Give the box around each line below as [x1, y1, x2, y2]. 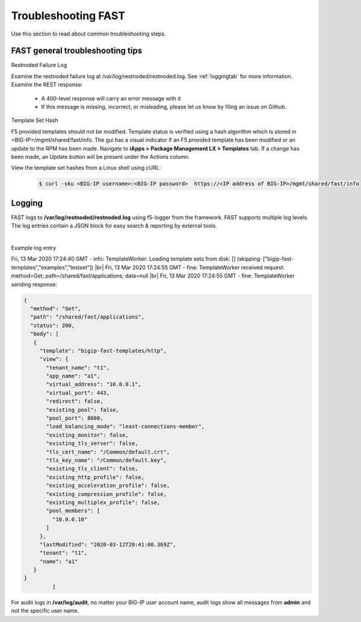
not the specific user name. [11, 607, 79, 614]
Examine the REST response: [11, 81, 83, 89]
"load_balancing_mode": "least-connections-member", [46, 423, 205, 430]
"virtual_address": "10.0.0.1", [46, 381, 141, 388]
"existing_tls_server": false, [46, 440, 138, 447]
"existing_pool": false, [46, 406, 120, 413]
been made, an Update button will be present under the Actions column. [11, 153, 190, 160]
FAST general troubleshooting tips [11, 46, 143, 56]
